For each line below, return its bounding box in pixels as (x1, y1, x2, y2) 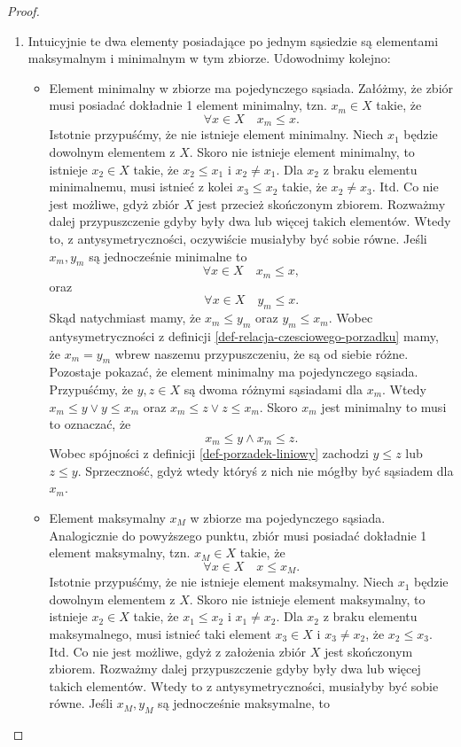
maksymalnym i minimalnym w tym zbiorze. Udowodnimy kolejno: (27, 49, 391, 67)
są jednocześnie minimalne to (89, 246, 247, 265)
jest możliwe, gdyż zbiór (49, 194, 180, 213)
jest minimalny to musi (321, 397, 447, 416)
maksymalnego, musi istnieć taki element (49, 625, 271, 643)
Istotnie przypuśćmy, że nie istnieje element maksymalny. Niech (49, 572, 395, 591)
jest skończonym (324, 642, 413, 660)
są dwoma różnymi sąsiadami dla (184, 380, 363, 398)
